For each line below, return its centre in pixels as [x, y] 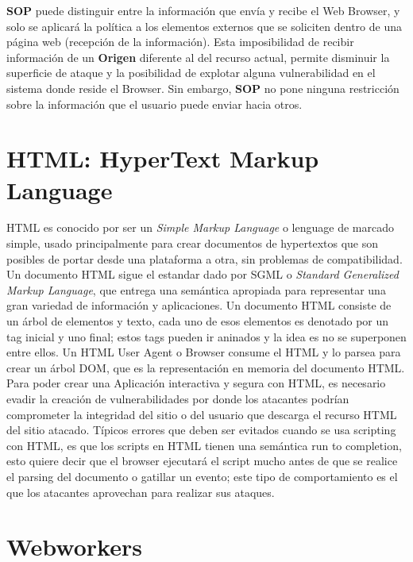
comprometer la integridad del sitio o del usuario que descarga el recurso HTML [202, 414]
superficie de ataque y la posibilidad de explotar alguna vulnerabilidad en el [191, 73]
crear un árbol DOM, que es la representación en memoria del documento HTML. [206, 367]
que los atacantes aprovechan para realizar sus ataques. [141, 492]
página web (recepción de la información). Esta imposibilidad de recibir [180, 42]
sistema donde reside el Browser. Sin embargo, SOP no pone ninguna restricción [203, 88]
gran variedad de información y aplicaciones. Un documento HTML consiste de [199, 305]
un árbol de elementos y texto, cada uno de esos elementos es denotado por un [198, 321]
